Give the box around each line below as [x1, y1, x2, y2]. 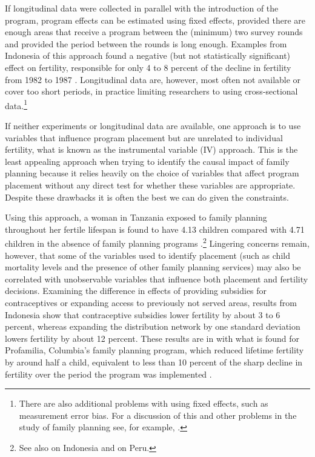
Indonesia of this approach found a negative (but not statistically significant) [5, 49, 291, 62]
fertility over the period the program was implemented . [5, 367, 212, 380]
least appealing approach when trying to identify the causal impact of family [5, 155, 290, 167]
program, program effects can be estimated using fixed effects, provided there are [5, 13, 305, 26]
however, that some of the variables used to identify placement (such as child [5, 249, 290, 261]
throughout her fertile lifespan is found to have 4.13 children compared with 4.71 [5, 222, 305, 235]
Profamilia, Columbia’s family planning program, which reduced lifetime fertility [5, 344, 304, 356]
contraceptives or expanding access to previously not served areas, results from [5, 296, 297, 309]
